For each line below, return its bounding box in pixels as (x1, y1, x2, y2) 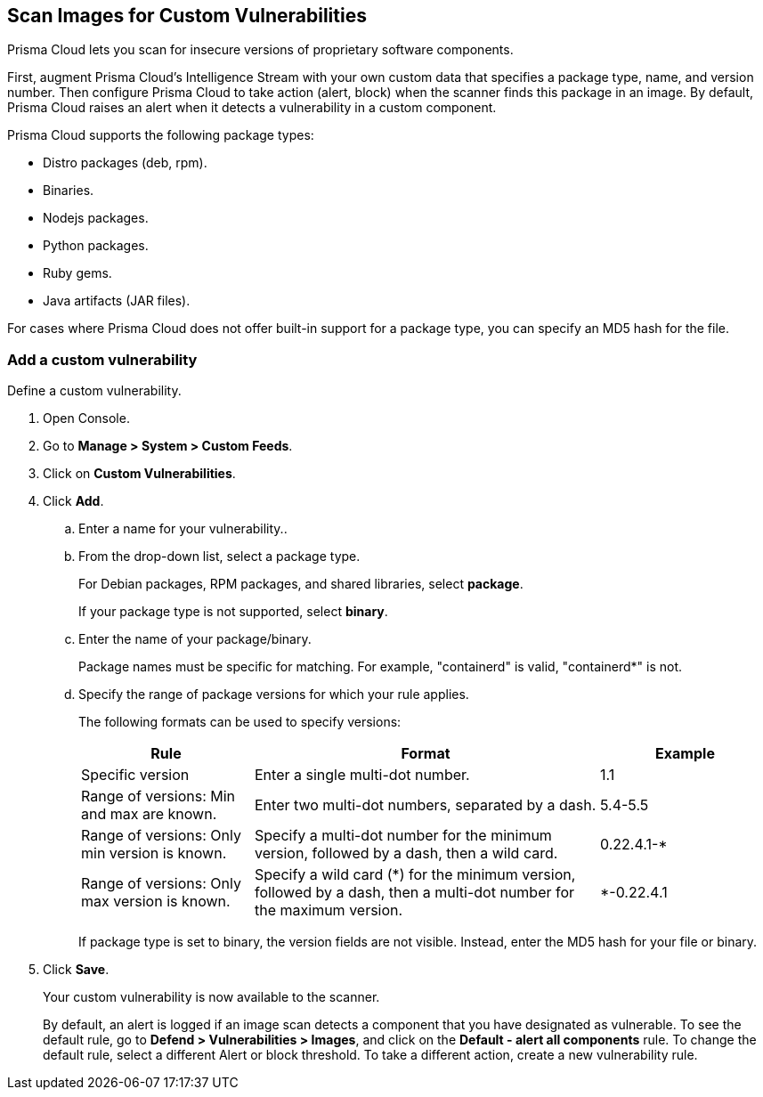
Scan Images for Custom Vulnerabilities (7, 4, 367, 27)
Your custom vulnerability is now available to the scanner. (43, 989, 380, 1005)
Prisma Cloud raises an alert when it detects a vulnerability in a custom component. (7, 100, 497, 116)
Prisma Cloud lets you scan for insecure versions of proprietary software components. (7, 42, 514, 58)
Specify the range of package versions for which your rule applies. (78, 687, 469, 703)
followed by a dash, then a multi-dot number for (255, 883, 575, 902)
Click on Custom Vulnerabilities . (43, 466, 236, 482)
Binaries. (43, 183, 94, 199)
